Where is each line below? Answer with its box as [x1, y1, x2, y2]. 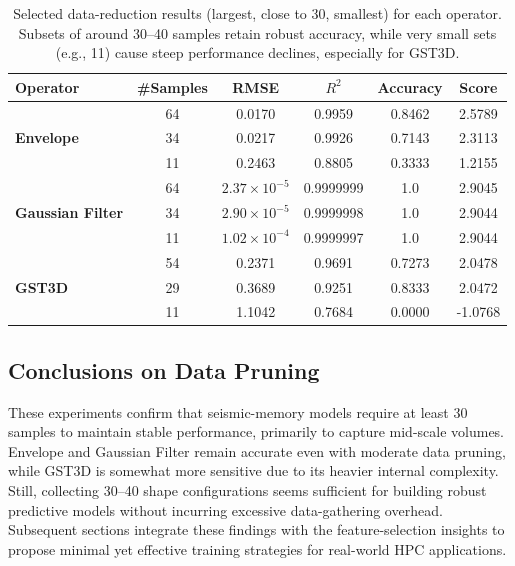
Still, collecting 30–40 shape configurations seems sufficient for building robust [8, 480, 487, 501]
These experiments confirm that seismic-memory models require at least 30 [8, 401, 468, 422]
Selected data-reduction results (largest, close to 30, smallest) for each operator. [13, 3, 502, 23]
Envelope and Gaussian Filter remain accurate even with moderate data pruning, [8, 440, 506, 461]
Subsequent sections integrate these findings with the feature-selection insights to [8, 519, 505, 540]
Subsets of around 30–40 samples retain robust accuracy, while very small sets [18, 22, 497, 43]
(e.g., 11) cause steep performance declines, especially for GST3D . [55, 42, 460, 63]
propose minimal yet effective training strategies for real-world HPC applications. [8, 538, 507, 559]
